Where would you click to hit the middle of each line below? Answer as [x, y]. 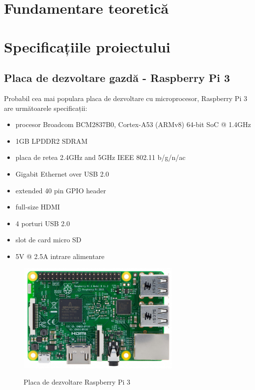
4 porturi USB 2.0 [43, 223]
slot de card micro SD [48, 240]
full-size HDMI [38, 207]
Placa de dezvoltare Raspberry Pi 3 [77, 382]
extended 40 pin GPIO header [61, 190]
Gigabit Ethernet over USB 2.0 [62, 173]
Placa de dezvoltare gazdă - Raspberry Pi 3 [117, 78]
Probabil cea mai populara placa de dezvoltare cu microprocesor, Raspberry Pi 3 [126, 98]
